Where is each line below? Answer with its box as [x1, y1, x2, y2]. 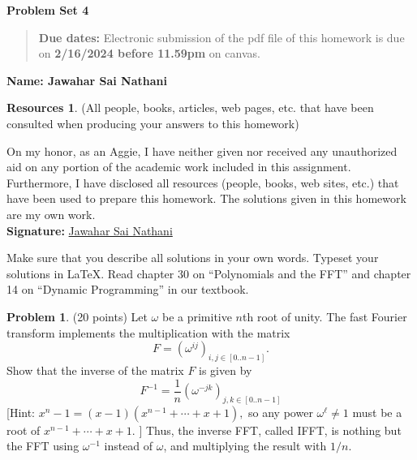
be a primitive [161, 307, 232, 325]
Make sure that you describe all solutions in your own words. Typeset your [6, 249, 379, 266]
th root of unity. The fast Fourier [243, 307, 407, 325]
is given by [199, 361, 252, 378]
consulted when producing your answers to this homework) [6, 114, 299, 131]
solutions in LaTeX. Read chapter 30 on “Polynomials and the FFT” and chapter [6, 264, 411, 282]
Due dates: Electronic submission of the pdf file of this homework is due [38, 28, 405, 45]
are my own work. [6, 205, 96, 222]
